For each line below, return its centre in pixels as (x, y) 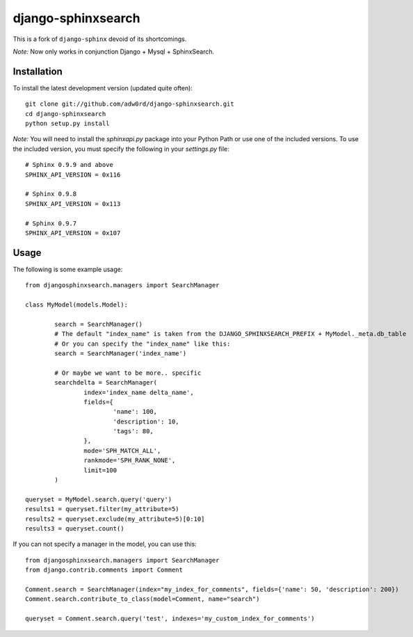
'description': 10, (146, 421)
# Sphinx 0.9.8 (51, 194)
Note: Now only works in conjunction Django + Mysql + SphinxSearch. (114, 51)
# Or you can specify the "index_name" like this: (143, 344)
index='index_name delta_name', (139, 392)
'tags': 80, (133, 432)
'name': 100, (135, 412)
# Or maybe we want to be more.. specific (128, 373)
